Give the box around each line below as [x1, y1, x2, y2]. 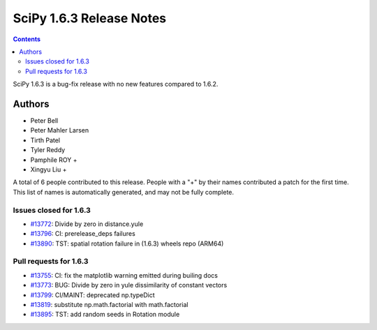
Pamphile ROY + [30, 156, 77, 164]
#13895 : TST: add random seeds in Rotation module [30, 310, 180, 319]
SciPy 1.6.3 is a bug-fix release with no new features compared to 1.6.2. [13, 80, 219, 89]
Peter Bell [30, 117, 59, 125]
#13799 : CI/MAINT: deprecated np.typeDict [30, 290, 155, 299]
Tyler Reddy [30, 146, 66, 154]
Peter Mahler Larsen [30, 126, 89, 135]
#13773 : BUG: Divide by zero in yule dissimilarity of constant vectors [30, 281, 228, 290]
